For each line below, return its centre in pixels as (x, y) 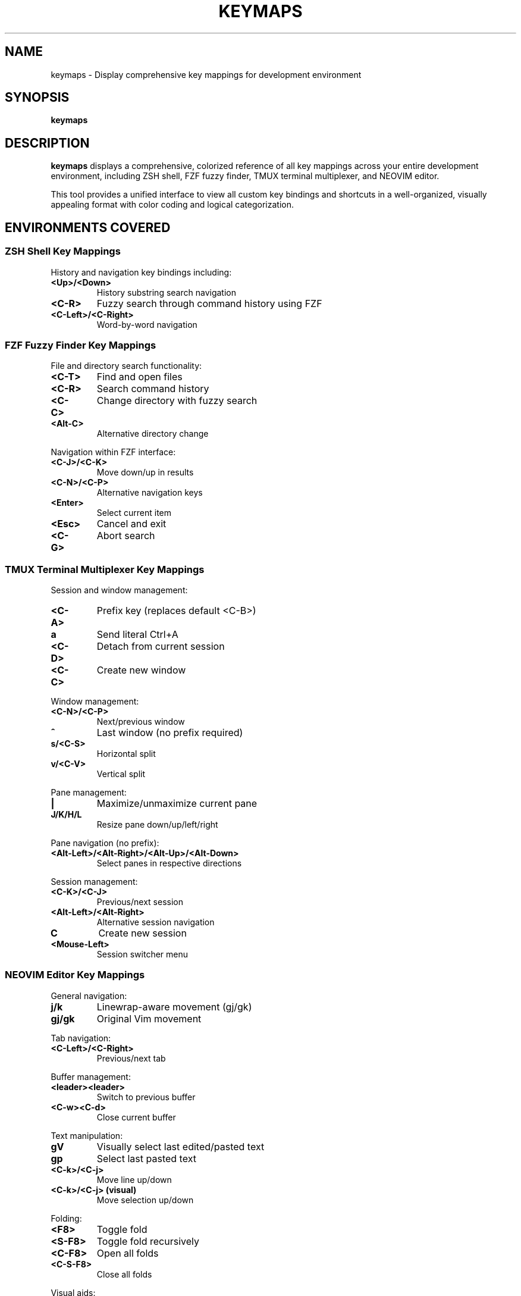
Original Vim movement (149, 1018)
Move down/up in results (145, 472)
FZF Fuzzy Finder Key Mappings (81, 345)
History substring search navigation (166, 292)
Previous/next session (140, 902)
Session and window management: (119, 590)
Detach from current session (161, 646)
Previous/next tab (131, 1058)
